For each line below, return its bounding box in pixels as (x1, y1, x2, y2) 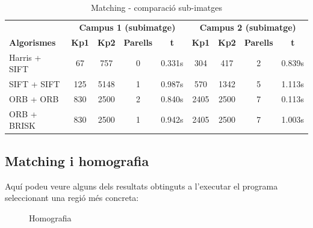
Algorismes (9, 35, 56, 48)
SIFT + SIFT (9, 77, 60, 90)
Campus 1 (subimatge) (79, 20, 176, 33)
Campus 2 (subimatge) (199, 20, 296, 33)
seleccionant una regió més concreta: (5, 191, 139, 204)
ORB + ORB (9, 92, 59, 105)
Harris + (9, 51, 42, 63)
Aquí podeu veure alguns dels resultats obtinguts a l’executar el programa (5, 179, 278, 192)
